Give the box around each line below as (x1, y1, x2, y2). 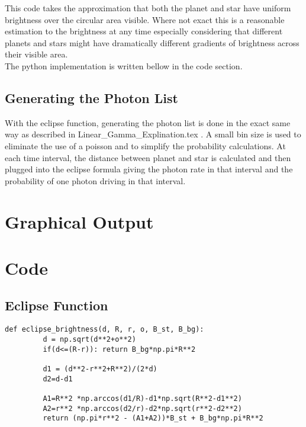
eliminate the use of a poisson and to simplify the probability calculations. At (5, 139, 286, 152)
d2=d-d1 (43, 374, 73, 383)
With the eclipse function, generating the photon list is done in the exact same (5, 116, 291, 129)
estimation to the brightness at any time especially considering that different (5, 25, 283, 37)
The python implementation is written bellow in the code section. (5, 59, 243, 72)
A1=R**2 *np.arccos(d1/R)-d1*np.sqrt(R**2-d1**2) (43, 394, 242, 403)
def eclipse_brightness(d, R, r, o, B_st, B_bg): (5, 325, 204, 334)
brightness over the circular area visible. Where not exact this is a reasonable (5, 13, 285, 25)
